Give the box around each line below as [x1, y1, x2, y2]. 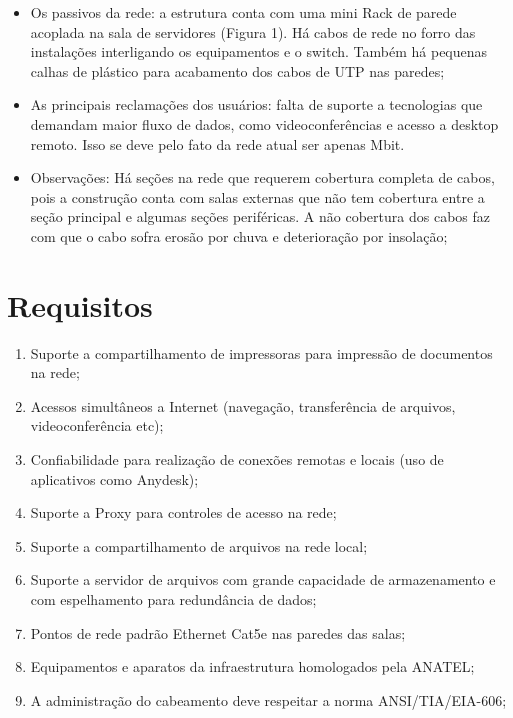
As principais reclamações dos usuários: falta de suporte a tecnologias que [30, 94, 483, 115]
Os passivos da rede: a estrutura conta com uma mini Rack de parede [30, 2, 457, 22]
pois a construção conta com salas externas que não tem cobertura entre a [30, 186, 485, 207]
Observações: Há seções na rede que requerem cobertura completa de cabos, [30, 167, 495, 188]
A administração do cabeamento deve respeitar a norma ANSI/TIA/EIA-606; [30, 689, 507, 710]
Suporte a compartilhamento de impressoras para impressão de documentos [30, 342, 493, 363]
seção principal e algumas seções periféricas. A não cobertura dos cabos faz [30, 206, 490, 227]
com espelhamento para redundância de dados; [30, 589, 317, 609]
